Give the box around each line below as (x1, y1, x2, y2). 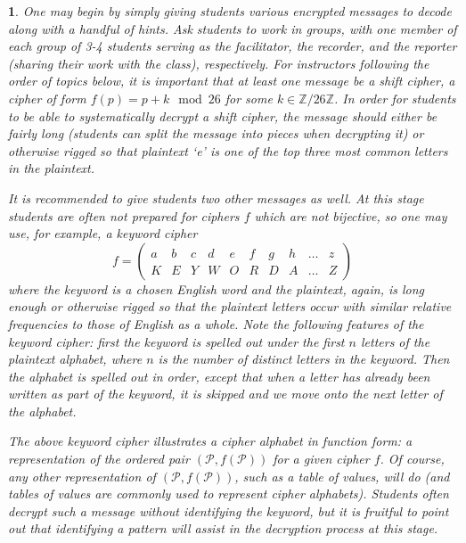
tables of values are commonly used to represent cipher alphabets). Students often (8, 484, 449, 503)
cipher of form (8, 88, 86, 107)
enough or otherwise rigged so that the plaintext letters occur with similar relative (8, 297, 452, 316)
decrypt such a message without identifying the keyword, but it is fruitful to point (8, 501, 449, 520)
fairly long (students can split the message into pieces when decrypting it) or (8, 124, 424, 143)
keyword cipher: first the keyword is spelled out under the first (8, 332, 345, 350)
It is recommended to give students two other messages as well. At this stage (8, 188, 424, 207)
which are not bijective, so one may (254, 206, 447, 225)
